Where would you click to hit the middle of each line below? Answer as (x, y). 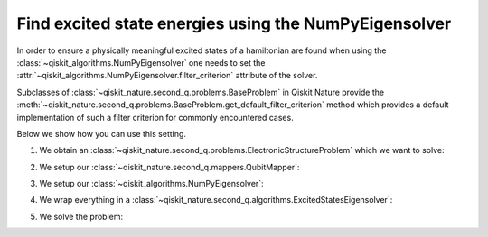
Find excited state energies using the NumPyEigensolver (234, 23)
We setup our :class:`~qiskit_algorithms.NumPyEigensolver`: (151, 184)
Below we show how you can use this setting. (102, 133)
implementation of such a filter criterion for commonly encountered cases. (155, 117)
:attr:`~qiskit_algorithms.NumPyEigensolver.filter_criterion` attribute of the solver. (167, 76)
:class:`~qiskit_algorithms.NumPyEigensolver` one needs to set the (141, 62)
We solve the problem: (81, 216)
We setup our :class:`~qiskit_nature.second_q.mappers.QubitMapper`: (169, 167)
